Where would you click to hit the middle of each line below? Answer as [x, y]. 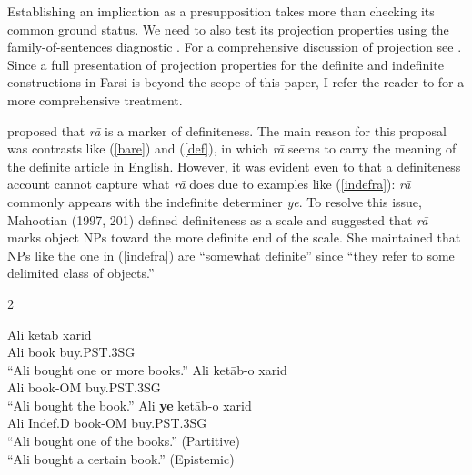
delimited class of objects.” [81, 273]
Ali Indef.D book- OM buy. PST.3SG [107, 423]
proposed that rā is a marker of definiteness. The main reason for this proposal [227, 130]
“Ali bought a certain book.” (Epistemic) [121, 458]
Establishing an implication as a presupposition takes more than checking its [221, 11]
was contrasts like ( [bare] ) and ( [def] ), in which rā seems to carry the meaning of [232, 148]
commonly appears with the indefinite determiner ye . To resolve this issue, [215, 201]
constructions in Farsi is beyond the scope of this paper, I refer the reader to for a [236, 82]
